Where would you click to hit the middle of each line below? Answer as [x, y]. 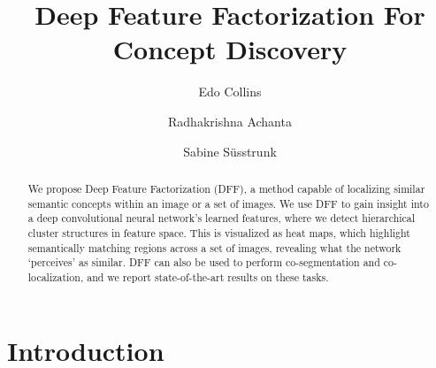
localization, [56, 276]
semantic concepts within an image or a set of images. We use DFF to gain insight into [228, 203]
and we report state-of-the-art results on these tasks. [208, 276]
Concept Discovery [230, 49]
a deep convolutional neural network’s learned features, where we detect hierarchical [222, 218]
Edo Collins [230, 92]
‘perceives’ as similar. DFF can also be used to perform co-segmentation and [204, 262]
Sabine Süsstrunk [230, 151]
